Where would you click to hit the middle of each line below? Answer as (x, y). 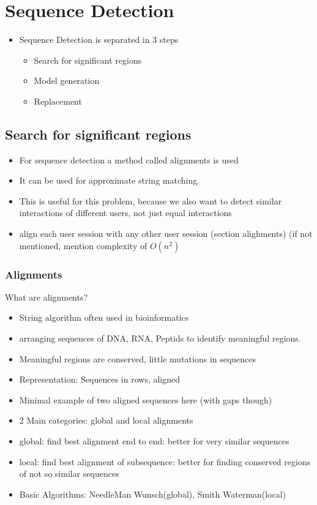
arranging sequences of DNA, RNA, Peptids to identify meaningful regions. (160, 338)
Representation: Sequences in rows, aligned (100, 379)
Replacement (58, 101)
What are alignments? (47, 297)
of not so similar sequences (69, 473)
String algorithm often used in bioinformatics (104, 317)
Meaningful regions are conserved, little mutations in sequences (138, 358)
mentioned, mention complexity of (83, 245)
